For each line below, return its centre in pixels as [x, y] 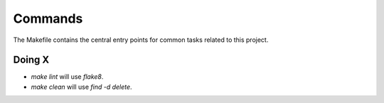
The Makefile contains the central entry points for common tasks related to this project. [141, 40]
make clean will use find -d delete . [81, 87]
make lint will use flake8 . [67, 77]
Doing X [31, 60]
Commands [48, 18]
